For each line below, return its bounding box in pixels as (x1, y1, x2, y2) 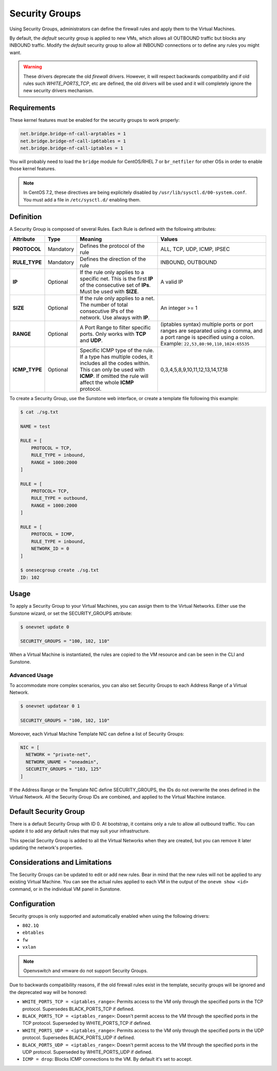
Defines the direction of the (80, 255, 146, 262)
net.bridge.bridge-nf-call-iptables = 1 (20, 145, 123, 151)
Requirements (9, 103, 56, 113)
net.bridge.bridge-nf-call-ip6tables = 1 (20, 138, 126, 144)
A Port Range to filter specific (80, 324, 151, 331)
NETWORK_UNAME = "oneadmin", (26, 759, 100, 765)
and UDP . (80, 337, 103, 344)
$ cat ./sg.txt (20, 409, 58, 415)
